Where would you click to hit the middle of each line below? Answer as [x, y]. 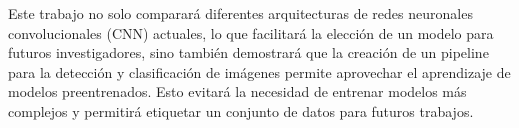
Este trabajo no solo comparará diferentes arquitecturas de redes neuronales [240, 13]
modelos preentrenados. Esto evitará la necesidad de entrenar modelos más [237, 91]
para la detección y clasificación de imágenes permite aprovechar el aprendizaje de [259, 71]
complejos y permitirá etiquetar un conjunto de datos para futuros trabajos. [241, 110]
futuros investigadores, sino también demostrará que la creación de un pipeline [248, 52]
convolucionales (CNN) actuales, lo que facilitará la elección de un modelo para [251, 32]
